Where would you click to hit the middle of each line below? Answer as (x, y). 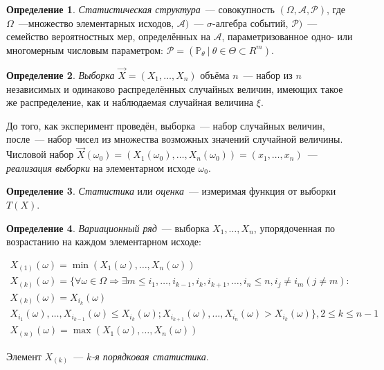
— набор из (268, 75)
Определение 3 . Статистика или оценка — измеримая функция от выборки (171, 191)
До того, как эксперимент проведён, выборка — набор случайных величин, (166, 125)
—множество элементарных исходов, (96, 23)
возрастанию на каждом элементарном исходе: (104, 241)
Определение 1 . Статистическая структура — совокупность (140, 9)
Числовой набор (40, 154)
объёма (215, 75)
